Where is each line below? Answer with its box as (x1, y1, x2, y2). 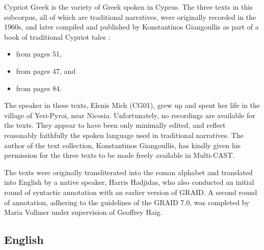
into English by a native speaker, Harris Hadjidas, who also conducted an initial (4, 177, 254, 187)
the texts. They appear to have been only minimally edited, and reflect (4, 120, 226, 130)
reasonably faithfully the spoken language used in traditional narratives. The (4, 129, 244, 140)
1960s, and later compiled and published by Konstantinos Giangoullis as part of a (4, 21, 259, 32)
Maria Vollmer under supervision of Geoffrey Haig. (4, 207, 163, 217)
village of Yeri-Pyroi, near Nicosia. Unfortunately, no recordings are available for (4, 109, 255, 120)
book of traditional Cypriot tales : (4, 31, 111, 42)
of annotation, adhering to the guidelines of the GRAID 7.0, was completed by (4, 197, 250, 207)
